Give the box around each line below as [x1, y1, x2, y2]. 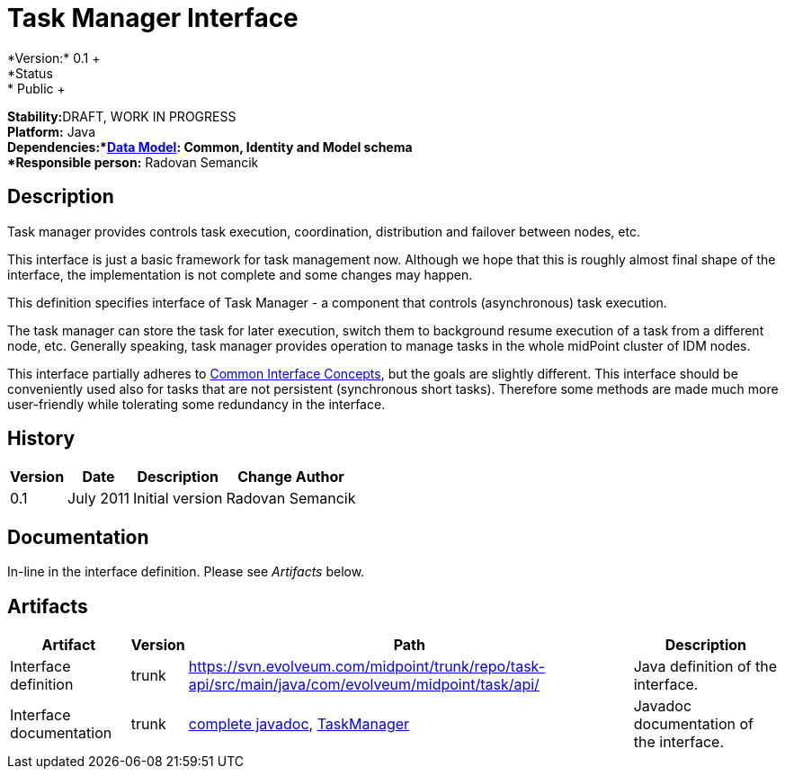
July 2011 [67, 489, 129, 508]
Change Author [237, 468, 344, 486]
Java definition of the [633, 657, 777, 676]
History [7, 427, 76, 450]
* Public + [7, 80, 66, 96]
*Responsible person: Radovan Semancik [7, 154, 259, 170]
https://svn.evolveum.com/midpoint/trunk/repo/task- [188, 657, 546, 676]
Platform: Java [7, 123, 96, 139]
